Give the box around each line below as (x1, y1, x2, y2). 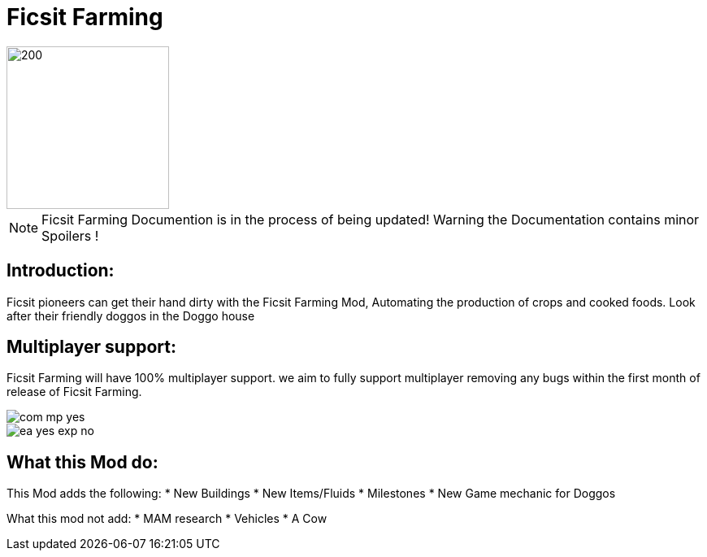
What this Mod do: (7, 451, 158, 472)
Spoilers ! (41, 227, 99, 244)
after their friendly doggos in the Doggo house (7, 308, 255, 323)
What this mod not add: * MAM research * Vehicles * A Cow (7, 511, 327, 526)
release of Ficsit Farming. (7, 385, 142, 399)
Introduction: (7, 260, 115, 281)
